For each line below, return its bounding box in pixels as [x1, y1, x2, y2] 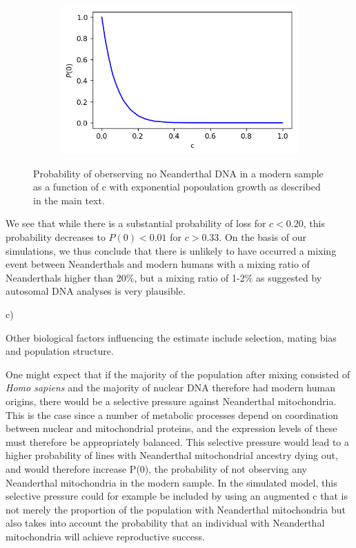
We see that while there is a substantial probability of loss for [6, 216, 266, 231]
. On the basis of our [219, 230, 306, 244]
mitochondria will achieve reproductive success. [6, 529, 205, 543]
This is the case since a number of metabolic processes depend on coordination [6, 407, 339, 422]
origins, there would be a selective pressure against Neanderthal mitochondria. [6, 393, 337, 408]
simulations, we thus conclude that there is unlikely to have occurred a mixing [6, 243, 337, 257]
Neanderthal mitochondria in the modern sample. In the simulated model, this [6, 475, 337, 489]
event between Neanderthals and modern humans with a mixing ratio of [6, 257, 310, 271]
